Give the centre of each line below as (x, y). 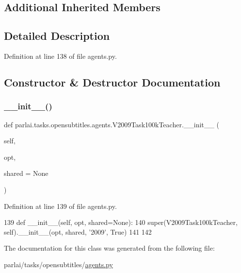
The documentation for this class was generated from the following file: (109, 248)
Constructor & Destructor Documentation (112, 82)
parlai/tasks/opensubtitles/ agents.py (58, 264)
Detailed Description (57, 36)
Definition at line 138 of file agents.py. (60, 56)
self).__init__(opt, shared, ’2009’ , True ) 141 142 (78, 231)
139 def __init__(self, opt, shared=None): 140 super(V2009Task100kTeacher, (121, 222)
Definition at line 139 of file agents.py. (60, 206)
